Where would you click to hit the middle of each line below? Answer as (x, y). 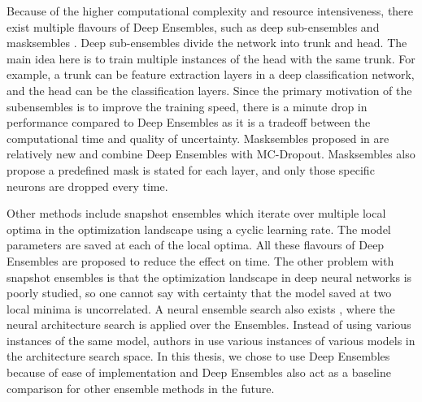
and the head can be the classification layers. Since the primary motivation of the (209, 90)
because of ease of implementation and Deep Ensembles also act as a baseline (199, 372)
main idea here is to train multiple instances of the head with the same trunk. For (211, 58)
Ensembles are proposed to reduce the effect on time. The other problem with (200, 260)
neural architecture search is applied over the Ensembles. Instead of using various (209, 324)
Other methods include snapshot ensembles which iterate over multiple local (196, 213)
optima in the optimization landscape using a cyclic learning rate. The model (199, 229)
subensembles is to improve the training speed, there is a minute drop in (187, 106)
